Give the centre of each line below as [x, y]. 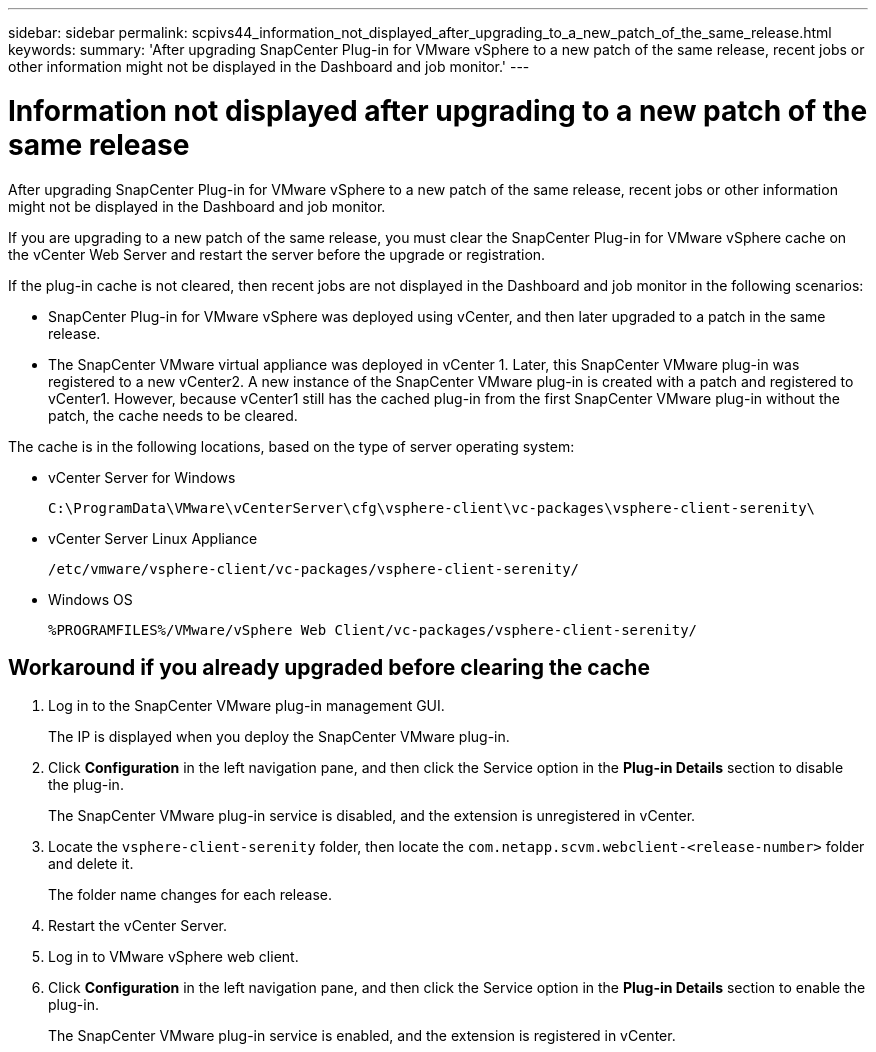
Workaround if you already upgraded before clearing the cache [329, 667]
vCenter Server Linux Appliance [153, 538]
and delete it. [91, 864]
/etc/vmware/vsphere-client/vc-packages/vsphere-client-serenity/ [314, 568]
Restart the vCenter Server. [137, 926]
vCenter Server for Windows [142, 477]
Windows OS [90, 599]
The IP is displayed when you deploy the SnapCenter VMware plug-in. [279, 737]
